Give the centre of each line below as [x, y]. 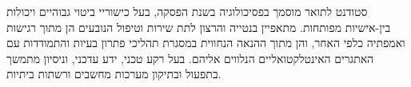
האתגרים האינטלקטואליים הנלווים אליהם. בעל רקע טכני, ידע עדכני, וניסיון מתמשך [190, 58]
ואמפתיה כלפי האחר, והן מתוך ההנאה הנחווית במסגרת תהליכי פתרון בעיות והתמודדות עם [206, 43]
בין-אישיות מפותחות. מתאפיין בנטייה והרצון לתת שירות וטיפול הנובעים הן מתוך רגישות [199, 27]
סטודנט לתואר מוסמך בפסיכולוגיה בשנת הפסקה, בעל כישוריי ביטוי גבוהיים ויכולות [187, 11]
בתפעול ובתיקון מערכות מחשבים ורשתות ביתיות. [114, 74]
